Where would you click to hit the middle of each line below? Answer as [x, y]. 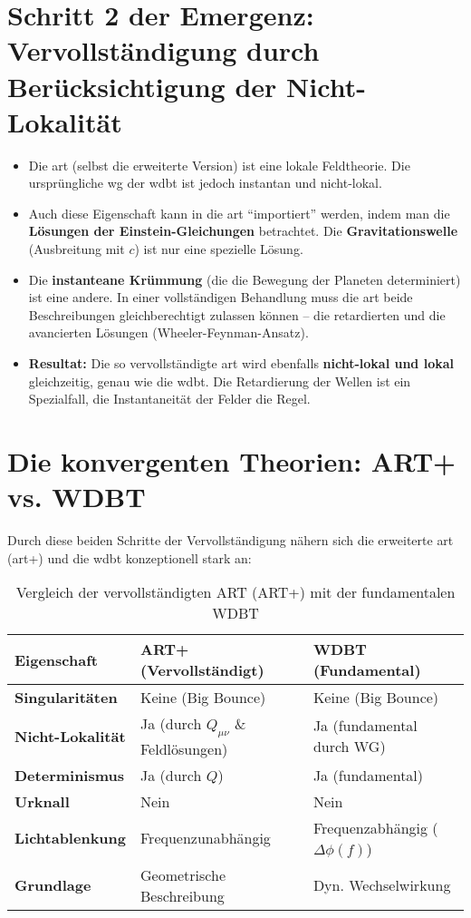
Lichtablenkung [70, 838]
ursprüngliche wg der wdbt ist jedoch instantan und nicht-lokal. [205, 183]
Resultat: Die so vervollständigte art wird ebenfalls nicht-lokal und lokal [241, 363]
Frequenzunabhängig [206, 838]
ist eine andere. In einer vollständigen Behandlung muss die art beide [221, 297]
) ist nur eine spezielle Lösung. [219, 249]
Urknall [42, 801]
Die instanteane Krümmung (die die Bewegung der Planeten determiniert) [245, 279]
